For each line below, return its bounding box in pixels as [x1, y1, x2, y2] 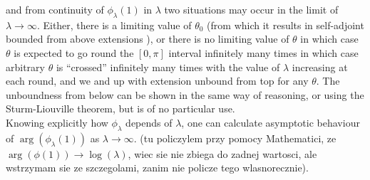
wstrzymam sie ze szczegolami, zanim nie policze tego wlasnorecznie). [6, 160, 309, 175]
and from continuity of [6, 2, 104, 16]
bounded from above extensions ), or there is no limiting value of [6, 31, 289, 46]
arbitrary [6, 59, 45, 74]
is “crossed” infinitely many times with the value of [56, 59, 280, 74]
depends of [125, 115, 173, 129]
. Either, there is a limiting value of [36, 17, 192, 32]
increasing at [292, 59, 348, 74]
